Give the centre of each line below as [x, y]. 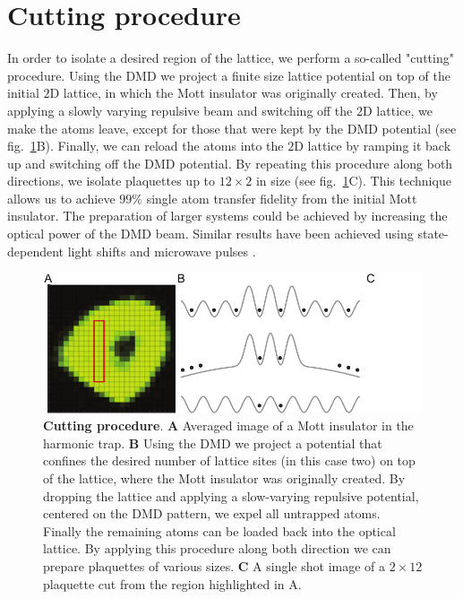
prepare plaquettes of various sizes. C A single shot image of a [214, 566]
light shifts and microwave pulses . [162, 251]
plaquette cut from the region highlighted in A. [172, 583]
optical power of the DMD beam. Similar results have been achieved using [210, 234]
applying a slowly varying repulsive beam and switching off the [180, 110]
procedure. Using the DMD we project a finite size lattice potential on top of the [229, 75]
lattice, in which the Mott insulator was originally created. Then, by [250, 93]
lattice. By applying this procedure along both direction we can [217, 548]
